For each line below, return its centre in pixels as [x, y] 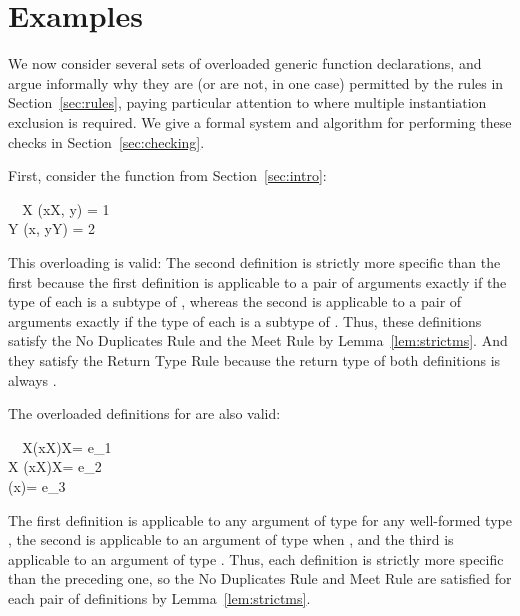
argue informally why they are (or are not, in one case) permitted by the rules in [256, 82]
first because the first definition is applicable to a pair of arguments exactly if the [257, 281]
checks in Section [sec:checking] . [106, 141]
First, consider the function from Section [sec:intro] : [167, 175]
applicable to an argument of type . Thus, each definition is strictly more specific [256, 558]
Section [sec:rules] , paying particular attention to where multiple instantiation [247, 102]
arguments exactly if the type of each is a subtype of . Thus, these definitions [245, 320]
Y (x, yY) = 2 [52, 228]
